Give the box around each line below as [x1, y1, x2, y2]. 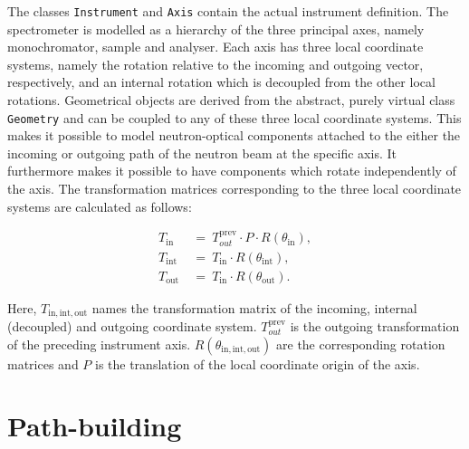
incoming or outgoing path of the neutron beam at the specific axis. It [7, 143, 397, 162]
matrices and [7, 354, 79, 373]
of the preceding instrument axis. [7, 334, 191, 353]
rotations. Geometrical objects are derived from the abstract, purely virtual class [7, 91, 455, 110]
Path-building [7, 407, 182, 444]
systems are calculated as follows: [7, 196, 192, 215]
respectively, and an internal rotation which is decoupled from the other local [7, 72, 435, 91]
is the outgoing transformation [290, 317, 460, 336]
